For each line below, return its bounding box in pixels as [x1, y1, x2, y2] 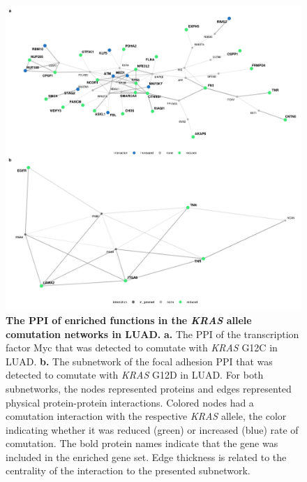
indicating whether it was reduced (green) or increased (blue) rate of [6, 422, 299, 437]
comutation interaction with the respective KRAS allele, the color [6, 409, 287, 423]
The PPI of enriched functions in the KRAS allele [6, 312, 252, 327]
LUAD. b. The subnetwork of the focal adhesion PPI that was [6, 353, 273, 368]
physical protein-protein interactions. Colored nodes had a [6, 395, 254, 409]
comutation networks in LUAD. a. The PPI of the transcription [6, 326, 299, 341]
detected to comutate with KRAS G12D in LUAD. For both [6, 367, 264, 382]
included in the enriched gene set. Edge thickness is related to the [6, 449, 287, 464]
